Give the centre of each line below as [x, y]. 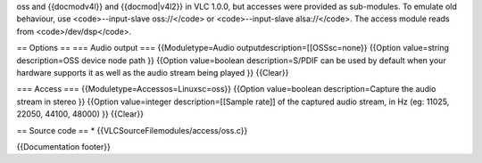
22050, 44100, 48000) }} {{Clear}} [80, 114]
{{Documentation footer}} [63, 146]
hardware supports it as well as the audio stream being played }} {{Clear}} [153, 72]
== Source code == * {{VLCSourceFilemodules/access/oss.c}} [132, 130]
